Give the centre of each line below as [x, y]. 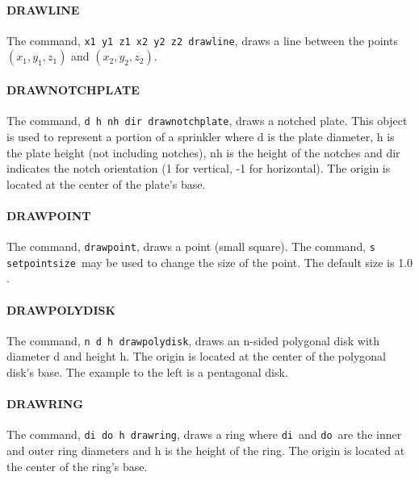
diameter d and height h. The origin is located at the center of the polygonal [196, 356]
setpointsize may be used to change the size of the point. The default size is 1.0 [210, 262]
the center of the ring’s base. [77, 466]
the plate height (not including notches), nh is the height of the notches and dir [203, 152]
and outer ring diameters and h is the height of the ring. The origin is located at [206, 451]
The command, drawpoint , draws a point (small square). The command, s [191, 246]
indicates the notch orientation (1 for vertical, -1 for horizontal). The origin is [199, 168]
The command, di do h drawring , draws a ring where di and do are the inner [204, 434]
